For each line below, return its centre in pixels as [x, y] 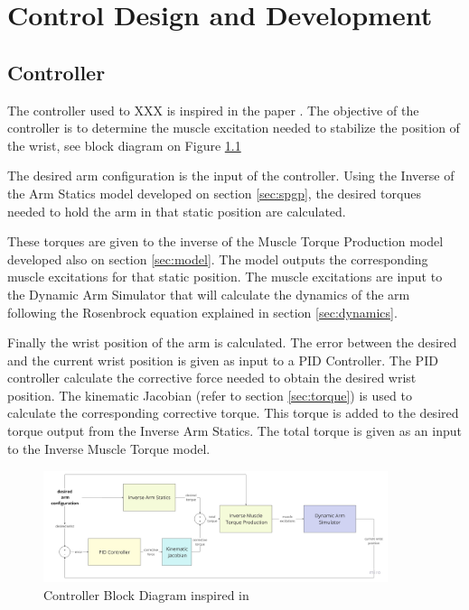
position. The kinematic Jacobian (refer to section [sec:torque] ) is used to [210, 395]
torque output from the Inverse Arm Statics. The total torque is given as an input [234, 431]
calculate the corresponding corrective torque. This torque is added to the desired [233, 413]
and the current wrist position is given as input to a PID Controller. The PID [223, 360]
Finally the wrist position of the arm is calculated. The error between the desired [232, 342]
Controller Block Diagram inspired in [146, 594]
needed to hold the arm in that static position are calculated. [177, 211]
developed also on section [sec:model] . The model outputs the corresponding [218, 259]
